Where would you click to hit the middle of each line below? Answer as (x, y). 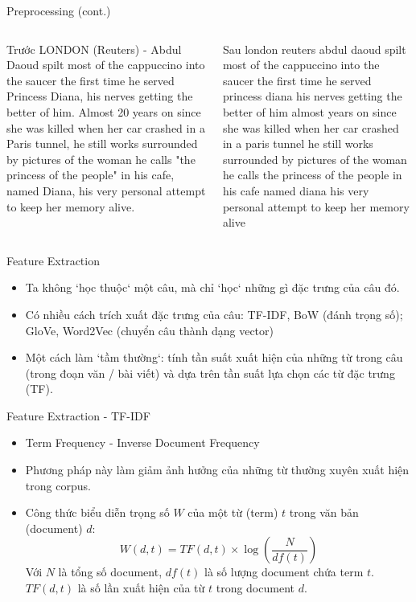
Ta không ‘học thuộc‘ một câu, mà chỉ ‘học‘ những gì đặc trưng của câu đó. (212, 287)
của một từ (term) (233, 512)
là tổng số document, (110, 572)
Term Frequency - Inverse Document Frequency (142, 442)
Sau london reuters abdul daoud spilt (314, 49)
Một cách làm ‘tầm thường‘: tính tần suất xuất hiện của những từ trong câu (214, 357)
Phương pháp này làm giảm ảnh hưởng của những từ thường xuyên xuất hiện (217, 470)
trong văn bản (324, 512)
